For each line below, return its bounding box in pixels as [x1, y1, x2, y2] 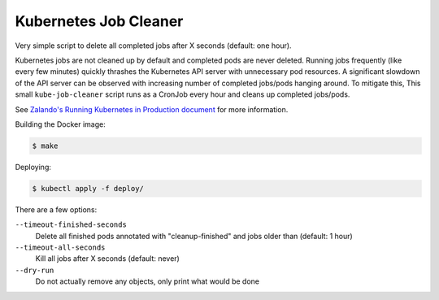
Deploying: [15, 162, 52, 172]
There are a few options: [15, 204, 98, 215]
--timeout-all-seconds [15, 243, 106, 252]
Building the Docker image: [15, 119, 106, 129]
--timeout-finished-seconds [15, 220, 128, 229]
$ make [32, 141, 59, 150]
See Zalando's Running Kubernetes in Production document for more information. [15, 104, 289, 114]
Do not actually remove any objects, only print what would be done [35, 276, 260, 286]
